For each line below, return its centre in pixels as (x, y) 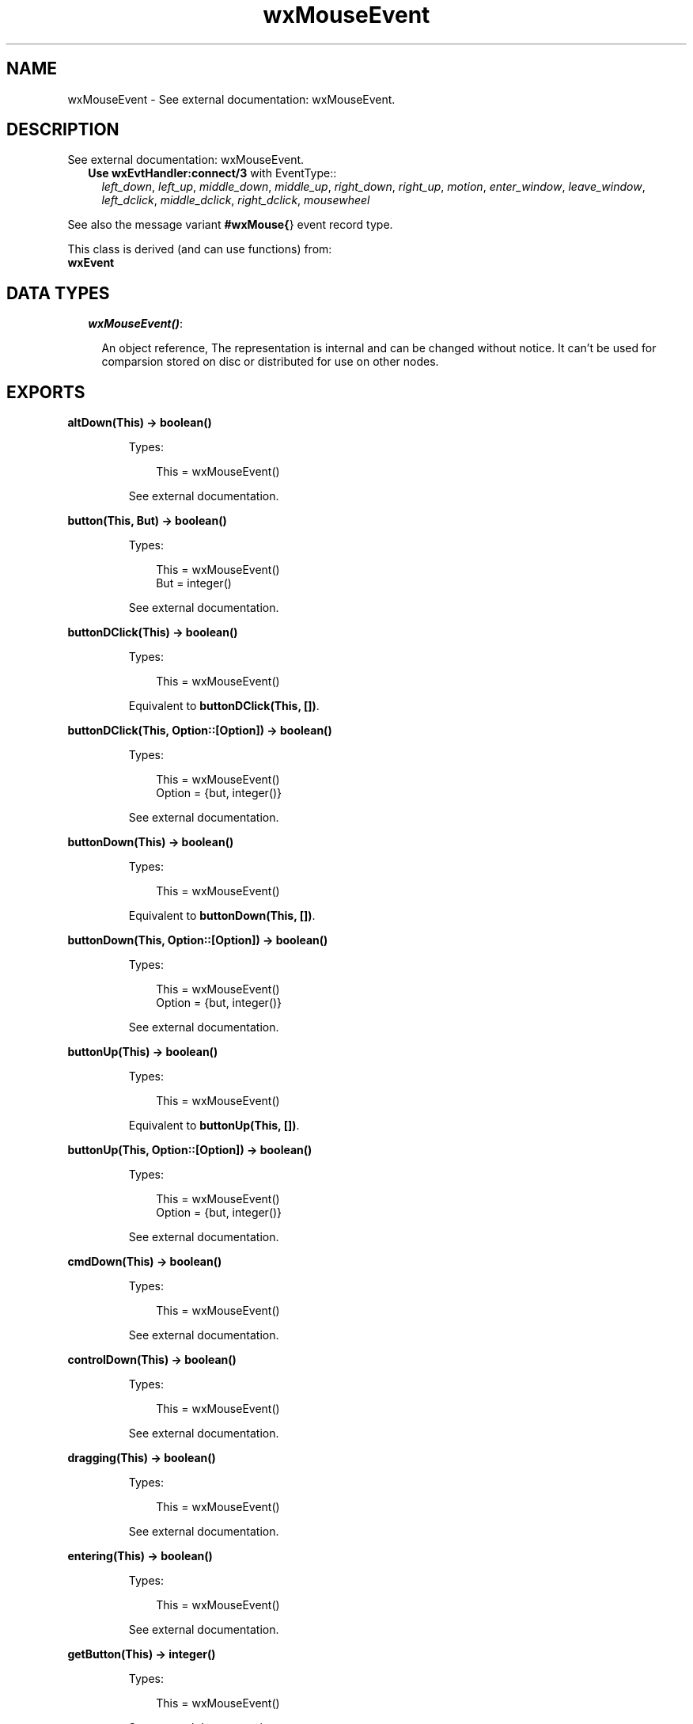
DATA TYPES (58, 293)
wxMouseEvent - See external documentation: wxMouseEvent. (231, 99)
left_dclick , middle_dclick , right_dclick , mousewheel (236, 200)
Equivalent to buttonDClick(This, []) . (224, 706)
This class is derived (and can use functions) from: (200, 249)
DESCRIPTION (63, 130)
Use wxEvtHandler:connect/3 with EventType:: (212, 173)
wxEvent (91, 263)
